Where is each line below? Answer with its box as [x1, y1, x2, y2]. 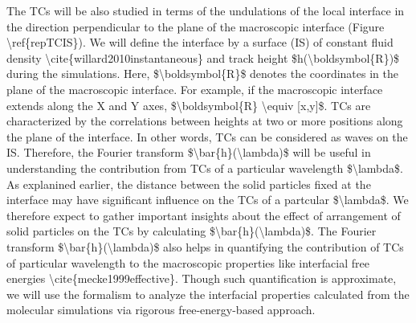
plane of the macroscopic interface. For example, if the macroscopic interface [6, 80, 383, 97]
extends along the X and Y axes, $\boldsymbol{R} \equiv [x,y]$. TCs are [6, 96, 371, 113]
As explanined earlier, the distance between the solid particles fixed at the [6, 175, 371, 192]
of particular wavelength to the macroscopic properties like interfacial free [6, 254, 369, 271]
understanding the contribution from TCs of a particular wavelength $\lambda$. [6, 159, 403, 176]
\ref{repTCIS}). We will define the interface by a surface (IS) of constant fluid [6, 34, 394, 51]
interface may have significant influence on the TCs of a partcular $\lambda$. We [6, 191, 409, 208]
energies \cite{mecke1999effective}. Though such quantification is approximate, [6, 270, 397, 287]
